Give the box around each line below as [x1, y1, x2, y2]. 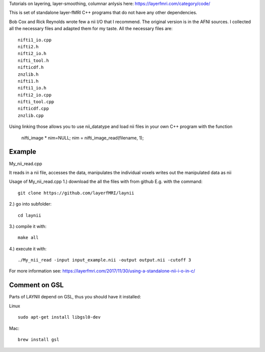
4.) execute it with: [9, 246, 47, 252]
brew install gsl [18, 337, 59, 342]
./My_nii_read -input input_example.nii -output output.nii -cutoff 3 [18, 257, 191, 263]
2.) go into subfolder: [9, 201, 52, 207]
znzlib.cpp [18, 113, 44, 118]
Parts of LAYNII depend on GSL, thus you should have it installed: [9, 294, 141, 300]
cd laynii [18, 212, 41, 218]
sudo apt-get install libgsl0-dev [18, 315, 101, 320]
